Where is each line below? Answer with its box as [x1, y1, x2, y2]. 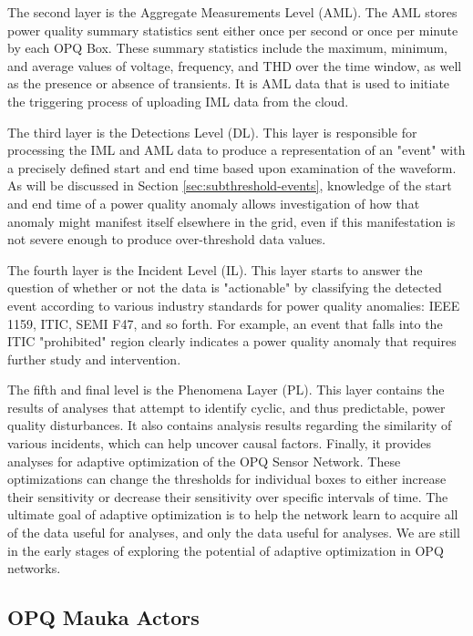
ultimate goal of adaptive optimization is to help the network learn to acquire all [7, 505, 458, 524]
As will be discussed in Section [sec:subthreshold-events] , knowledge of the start [7, 176, 452, 195]
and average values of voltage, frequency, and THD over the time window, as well [7, 56, 462, 75]
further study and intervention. [7, 349, 181, 368]
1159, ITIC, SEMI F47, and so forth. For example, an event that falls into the [7, 313, 443, 333]
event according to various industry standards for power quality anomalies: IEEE [7, 295, 460, 314]
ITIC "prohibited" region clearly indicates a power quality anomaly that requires [7, 332, 457, 351]
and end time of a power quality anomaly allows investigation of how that [7, 193, 420, 212]
